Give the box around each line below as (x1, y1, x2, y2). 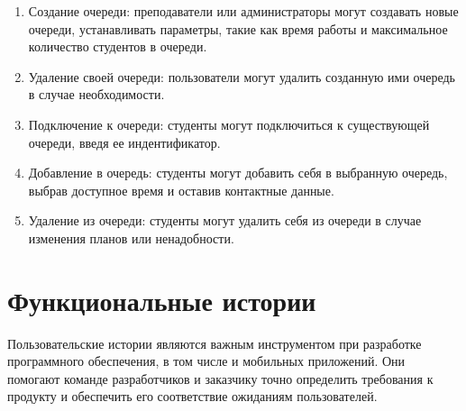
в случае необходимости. (28, 85, 165, 104)
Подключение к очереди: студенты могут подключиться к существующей (28, 114, 430, 133)
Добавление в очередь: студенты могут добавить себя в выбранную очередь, (28, 163, 448, 182)
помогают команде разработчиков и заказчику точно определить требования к (7, 369, 434, 388)
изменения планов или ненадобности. (28, 228, 234, 247)
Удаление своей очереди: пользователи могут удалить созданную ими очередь (28, 67, 455, 86)
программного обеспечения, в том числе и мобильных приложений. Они (7, 352, 406, 370)
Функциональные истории (7, 281, 316, 318)
